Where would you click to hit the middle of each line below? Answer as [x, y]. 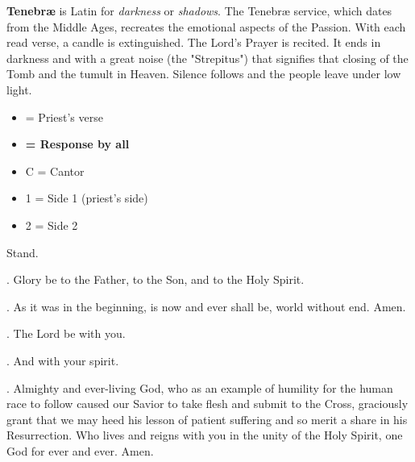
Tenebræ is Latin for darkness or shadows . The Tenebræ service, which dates [199, 10]
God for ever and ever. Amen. [80, 450]
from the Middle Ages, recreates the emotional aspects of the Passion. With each [206, 26]
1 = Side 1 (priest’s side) [87, 198]
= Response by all [77, 144]
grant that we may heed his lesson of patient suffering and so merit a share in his [207, 419]
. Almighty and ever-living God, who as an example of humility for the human [200, 387]
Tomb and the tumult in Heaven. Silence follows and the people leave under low [204, 74]
